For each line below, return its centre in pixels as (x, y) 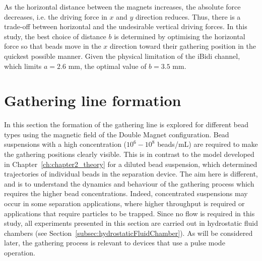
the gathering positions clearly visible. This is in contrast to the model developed (129, 154)
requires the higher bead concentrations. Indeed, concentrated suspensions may (126, 193)
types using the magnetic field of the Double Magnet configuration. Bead (117, 134)
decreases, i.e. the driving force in (56, 16)
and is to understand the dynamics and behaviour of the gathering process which (129, 183)
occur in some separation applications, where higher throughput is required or (124, 203)
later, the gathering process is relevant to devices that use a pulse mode (115, 243)
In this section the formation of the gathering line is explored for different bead (126, 124)
